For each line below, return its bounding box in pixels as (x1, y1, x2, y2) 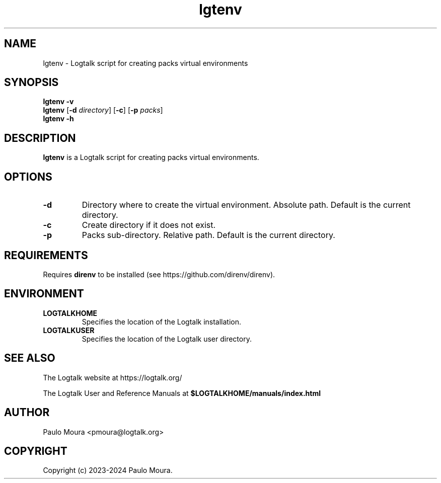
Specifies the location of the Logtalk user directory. (82, 334, 252, 343)
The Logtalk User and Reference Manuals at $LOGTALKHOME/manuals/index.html (43, 388, 321, 397)
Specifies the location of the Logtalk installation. (82, 317, 242, 326)
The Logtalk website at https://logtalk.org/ (43, 373, 182, 382)
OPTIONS (4, 170, 52, 183)
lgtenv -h (43, 114, 74, 123)
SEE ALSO (4, 352, 55, 365)
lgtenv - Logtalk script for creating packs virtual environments (43, 58, 248, 67)
